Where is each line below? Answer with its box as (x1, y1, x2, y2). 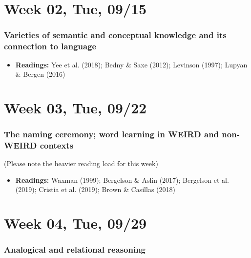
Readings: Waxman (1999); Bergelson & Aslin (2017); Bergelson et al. (15, 174, 229, 185)
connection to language (4, 40, 97, 52)
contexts (40, 139, 74, 151)
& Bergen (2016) (15, 69, 65, 79)
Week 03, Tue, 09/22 (4, 97, 147, 117)
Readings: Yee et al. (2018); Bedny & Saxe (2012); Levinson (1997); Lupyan (15, 59, 248, 69)
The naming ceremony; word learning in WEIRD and (4, 128, 219, 140)
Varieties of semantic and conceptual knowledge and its (4, 29, 227, 41)
